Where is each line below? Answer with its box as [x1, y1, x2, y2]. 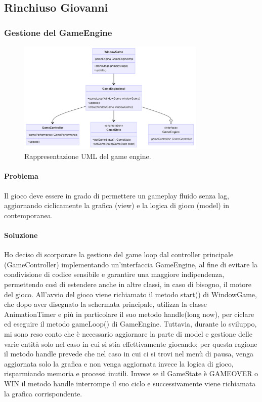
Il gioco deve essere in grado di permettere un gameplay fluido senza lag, [4, 190, 229, 200]
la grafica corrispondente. [4, 388, 82, 398]
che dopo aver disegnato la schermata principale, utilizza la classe [4, 299, 207, 309]
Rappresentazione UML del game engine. [24, 151, 151, 162]
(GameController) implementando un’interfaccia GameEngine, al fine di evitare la [4, 259, 258, 269]
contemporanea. [4, 210, 53, 220]
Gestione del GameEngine [4, 26, 112, 38]
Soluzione [4, 230, 38, 240]
